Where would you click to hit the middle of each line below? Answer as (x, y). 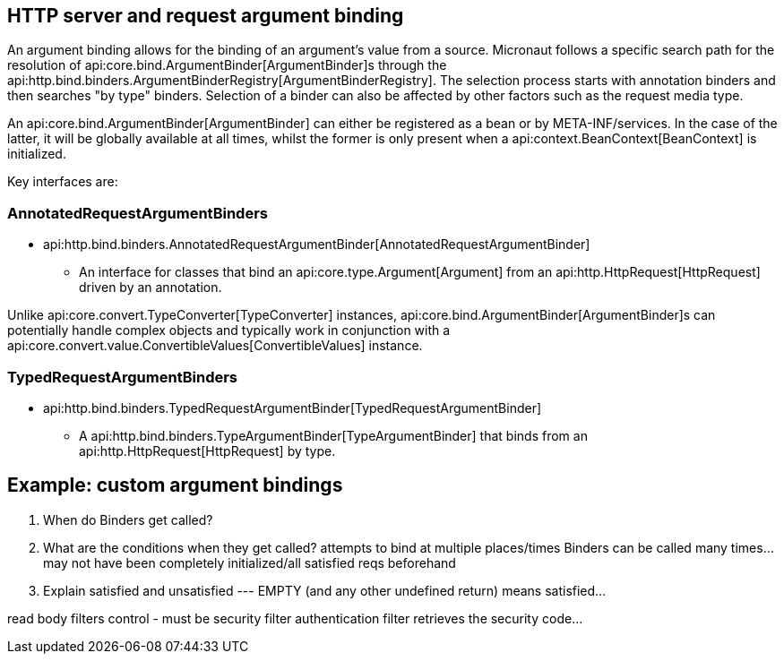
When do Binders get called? (128, 519)
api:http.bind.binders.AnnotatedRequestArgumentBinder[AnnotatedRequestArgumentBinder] (317, 245)
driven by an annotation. (151, 288)
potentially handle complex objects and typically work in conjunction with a (229, 330)
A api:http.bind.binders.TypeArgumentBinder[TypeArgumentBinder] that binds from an (333, 435)
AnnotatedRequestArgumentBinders (138, 213)
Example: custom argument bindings (175, 485)
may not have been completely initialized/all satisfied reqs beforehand (250, 562)
